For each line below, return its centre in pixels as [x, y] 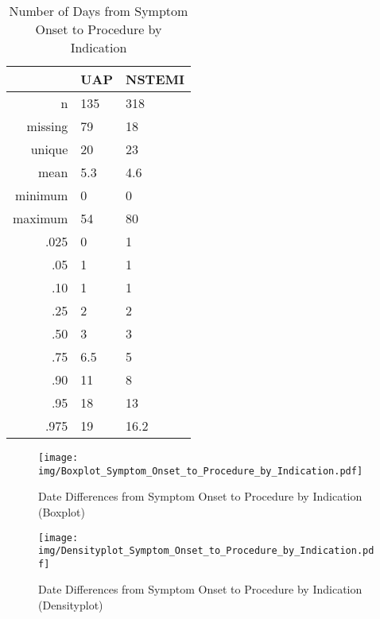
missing [47, 126]
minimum [42, 195]
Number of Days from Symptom [99, 11]
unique [49, 149]
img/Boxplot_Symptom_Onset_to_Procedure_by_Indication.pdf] [201, 471]
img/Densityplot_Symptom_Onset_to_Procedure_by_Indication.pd [206, 551]
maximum [41, 218]
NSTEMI [155, 79]
